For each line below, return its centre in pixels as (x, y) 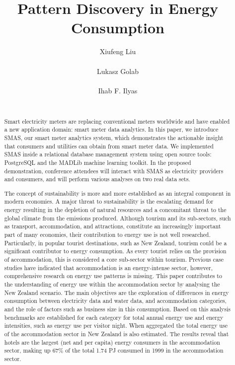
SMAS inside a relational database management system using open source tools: (108, 154)
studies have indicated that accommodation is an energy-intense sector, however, (109, 267)
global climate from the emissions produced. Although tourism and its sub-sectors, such (117, 218)
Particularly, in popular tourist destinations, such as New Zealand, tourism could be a (116, 243)
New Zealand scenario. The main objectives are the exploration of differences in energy (117, 292)
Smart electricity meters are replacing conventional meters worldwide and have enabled (117, 121)
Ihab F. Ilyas (118, 90)
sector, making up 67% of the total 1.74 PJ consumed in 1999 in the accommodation (114, 350)
